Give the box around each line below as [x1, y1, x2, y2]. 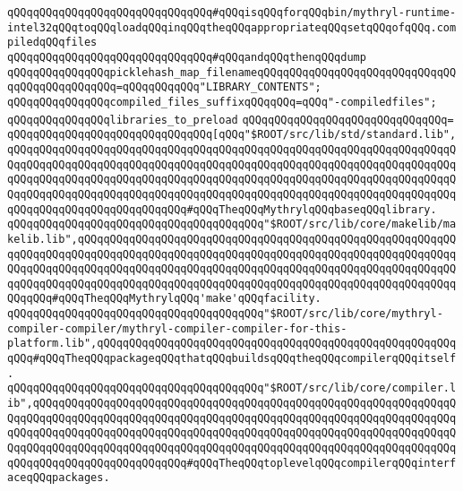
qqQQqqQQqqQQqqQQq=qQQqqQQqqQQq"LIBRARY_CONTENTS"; [7, 81, 322, 94]
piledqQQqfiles [7, 36, 98, 49]
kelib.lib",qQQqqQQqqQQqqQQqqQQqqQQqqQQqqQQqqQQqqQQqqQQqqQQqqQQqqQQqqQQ [7, 232, 457, 245]
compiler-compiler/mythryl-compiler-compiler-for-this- [7, 322, 347, 335]
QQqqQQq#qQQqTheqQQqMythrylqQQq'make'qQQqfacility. [7, 292, 322, 306]
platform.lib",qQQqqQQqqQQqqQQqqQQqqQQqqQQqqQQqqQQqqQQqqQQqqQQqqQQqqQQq [7, 337, 457, 350]
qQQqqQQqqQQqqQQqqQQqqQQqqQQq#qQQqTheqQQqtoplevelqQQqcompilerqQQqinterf [7, 456, 457, 469]
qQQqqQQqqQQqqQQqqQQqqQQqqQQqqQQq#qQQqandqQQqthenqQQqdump [7, 50, 366, 64]
